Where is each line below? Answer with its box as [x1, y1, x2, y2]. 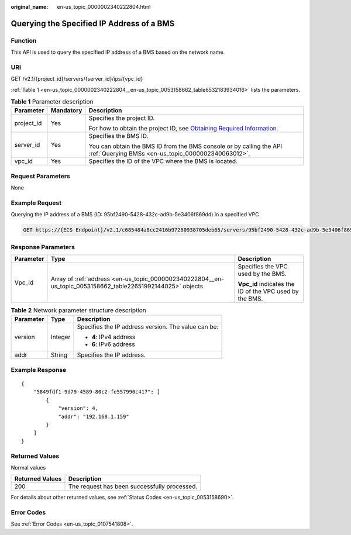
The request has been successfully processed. [68, 482, 198, 491]
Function [11, 36, 37, 44]
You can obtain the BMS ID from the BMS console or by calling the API [88, 142, 283, 150]
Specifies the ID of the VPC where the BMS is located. [88, 157, 238, 165]
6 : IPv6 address [91, 340, 135, 348]
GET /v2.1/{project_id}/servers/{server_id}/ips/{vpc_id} [11, 75, 143, 82]
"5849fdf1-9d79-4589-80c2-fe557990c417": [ [33, 389, 160, 395]
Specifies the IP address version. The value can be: [77, 323, 219, 331]
